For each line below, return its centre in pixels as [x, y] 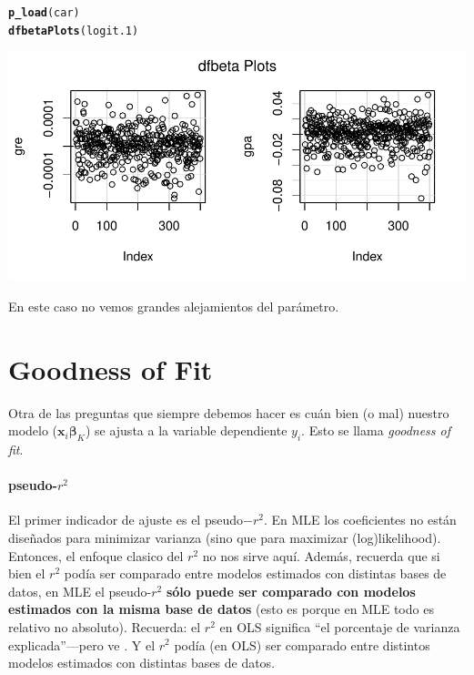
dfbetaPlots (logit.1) [74, 31]
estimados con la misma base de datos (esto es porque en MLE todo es [221, 609]
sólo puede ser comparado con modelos [291, 591]
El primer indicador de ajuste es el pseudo [126, 520]
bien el [27, 573]
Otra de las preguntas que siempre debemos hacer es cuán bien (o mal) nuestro [229, 412]
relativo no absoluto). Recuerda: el [105, 626]
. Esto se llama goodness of [376, 430]
